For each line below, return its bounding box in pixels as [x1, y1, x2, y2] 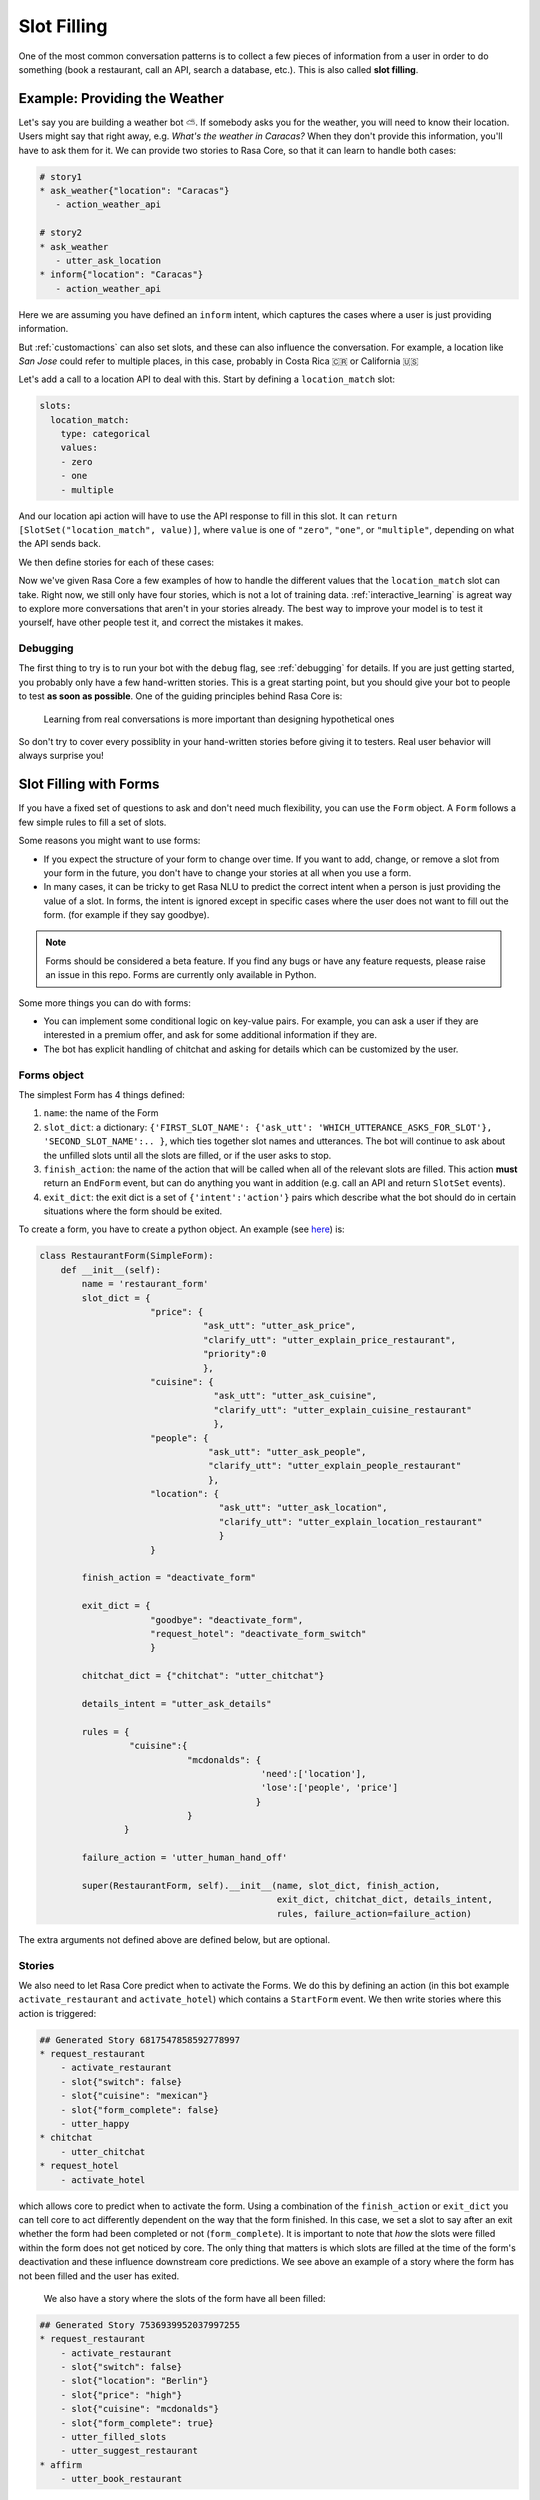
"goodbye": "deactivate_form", [150, 1614, 304, 1625]
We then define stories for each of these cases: [18, 556, 215, 568]
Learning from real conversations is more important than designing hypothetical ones [43, 713, 395, 725]
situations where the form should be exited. [43, 1205, 223, 1217]
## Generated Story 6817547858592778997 [39, 2034, 240, 2045]
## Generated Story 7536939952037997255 [39, 2319, 240, 2330]
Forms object [18, 1068, 85, 1082]
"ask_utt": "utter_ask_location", [218, 1502, 388, 1514]
